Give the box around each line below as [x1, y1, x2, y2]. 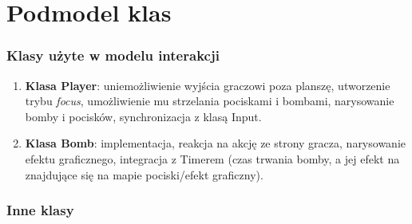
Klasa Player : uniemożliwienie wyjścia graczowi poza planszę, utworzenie [25, 77, 390, 93]
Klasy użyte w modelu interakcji [6, 45, 220, 65]
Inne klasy [6, 200, 74, 220]
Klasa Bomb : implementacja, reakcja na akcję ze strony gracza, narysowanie [25, 135, 406, 151]
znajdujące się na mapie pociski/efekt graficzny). [25, 166, 263, 183]
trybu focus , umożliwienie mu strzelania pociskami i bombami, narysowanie [25, 92, 394, 109]
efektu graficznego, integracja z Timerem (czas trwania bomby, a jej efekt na [25, 150, 400, 167]
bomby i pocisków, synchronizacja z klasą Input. [25, 108, 262, 124]
